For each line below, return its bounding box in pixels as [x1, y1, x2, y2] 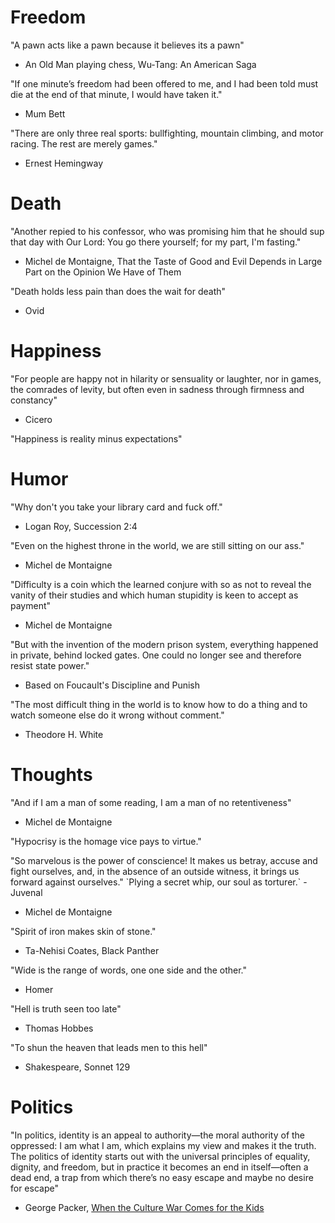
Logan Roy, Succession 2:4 [24, 520, 138, 532]
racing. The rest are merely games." [10, 137, 158, 150]
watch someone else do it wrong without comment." [10, 709, 225, 721]
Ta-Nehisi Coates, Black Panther [24, 944, 160, 956]
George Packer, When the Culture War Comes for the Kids [24, 1201, 265, 1213]
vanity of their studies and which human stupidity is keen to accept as [10, 589, 299, 601]
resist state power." [10, 659, 90, 671]
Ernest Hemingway [24, 157, 104, 169]
